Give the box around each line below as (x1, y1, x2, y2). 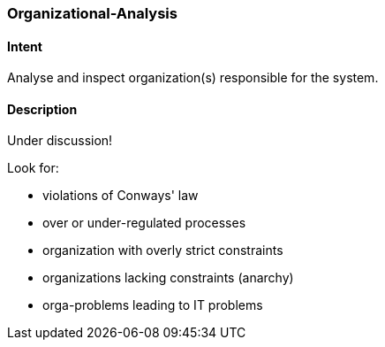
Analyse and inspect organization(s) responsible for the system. (7, 70, 379, 86)
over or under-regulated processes (42, 215, 246, 231)
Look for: (7, 160, 59, 176)
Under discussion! (7, 133, 113, 149)
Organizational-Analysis (7, 4, 177, 22)
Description (7, 101, 78, 117)
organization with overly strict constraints (42, 243, 283, 258)
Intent (7, 38, 42, 54)
